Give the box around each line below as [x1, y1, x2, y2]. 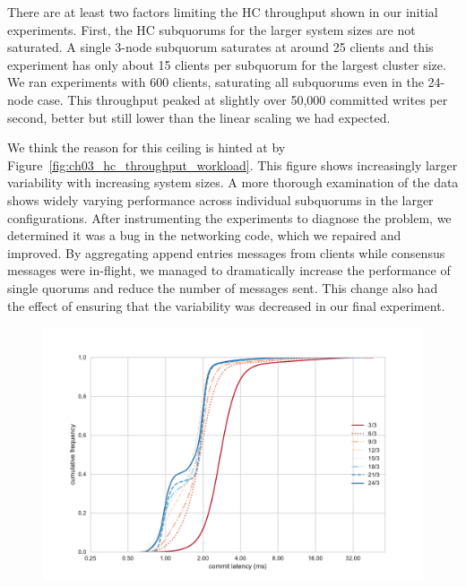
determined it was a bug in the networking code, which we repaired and [7, 226, 401, 245]
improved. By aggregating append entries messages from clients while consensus [7, 243, 445, 262]
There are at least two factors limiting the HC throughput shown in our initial [7, 3, 438, 21]
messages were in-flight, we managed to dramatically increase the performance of [7, 261, 451, 280]
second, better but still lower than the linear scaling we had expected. [7, 108, 391, 126]
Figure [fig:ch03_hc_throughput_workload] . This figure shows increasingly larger [7, 155, 458, 174]
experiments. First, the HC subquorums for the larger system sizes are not [7, 20, 416, 39]
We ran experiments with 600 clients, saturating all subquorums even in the [7, 73, 424, 91]
